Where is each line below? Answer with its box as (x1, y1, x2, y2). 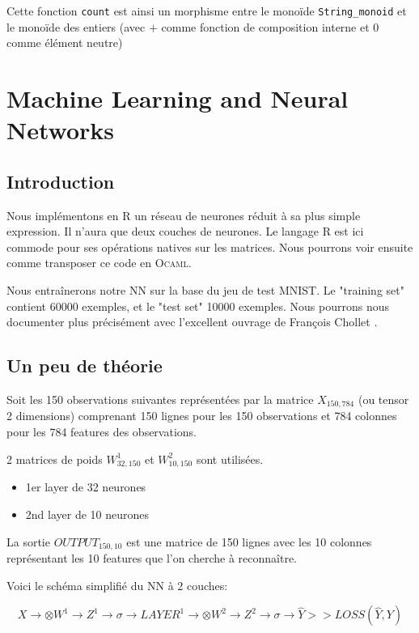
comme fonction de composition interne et (161, 18, 370, 35)
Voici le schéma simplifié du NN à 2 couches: (6, 576, 228, 593)
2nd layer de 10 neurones (25, 505, 150, 522)
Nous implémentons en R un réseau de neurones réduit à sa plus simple (6, 206, 361, 223)
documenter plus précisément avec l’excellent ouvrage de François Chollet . (6, 313, 378, 330)
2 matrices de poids (6, 450, 103, 467)
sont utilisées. (196, 450, 264, 467)
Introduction (6, 168, 115, 193)
